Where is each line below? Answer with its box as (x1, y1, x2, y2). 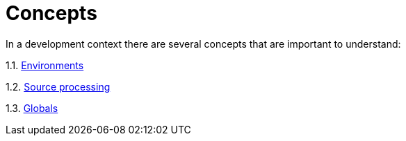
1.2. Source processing (6, 80, 111, 93)
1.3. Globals (6, 102, 58, 114)
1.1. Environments (6, 59, 84, 71)
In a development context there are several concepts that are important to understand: (6, 37, 401, 50)
